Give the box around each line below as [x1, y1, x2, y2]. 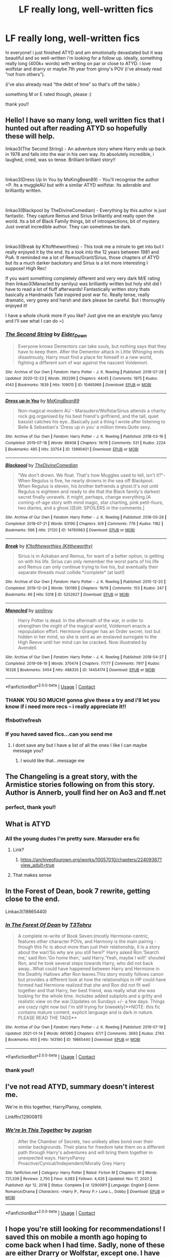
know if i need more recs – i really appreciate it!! [5, 703, 126, 710]
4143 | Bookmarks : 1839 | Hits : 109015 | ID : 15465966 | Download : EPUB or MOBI [5, 382, 152, 387]
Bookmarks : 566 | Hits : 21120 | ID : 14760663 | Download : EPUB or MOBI [5, 527, 135, 533]
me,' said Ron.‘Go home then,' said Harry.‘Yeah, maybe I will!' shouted [17, 955, 165, 961]
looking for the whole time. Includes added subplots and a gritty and [17, 993, 162, 999]
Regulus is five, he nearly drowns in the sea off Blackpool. [31, 478, 154, 484]
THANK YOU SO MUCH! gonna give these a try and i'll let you [5, 696, 160, 703]
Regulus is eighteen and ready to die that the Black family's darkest [17, 488, 160, 495]
